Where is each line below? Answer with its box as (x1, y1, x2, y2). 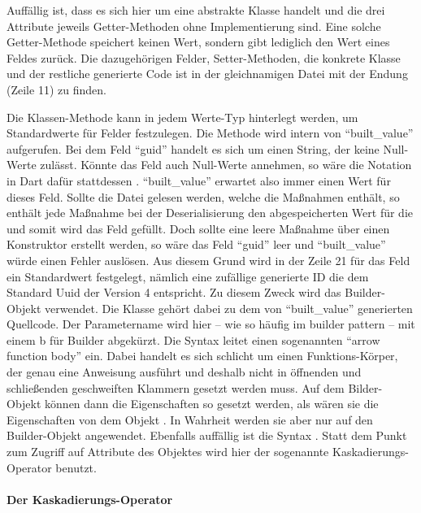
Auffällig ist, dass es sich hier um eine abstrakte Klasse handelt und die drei (7, 2, 385, 18)
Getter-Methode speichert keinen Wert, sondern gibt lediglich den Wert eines (7, 33, 390, 50)
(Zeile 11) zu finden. (7, 80, 106, 98)
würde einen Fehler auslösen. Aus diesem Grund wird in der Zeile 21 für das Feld (7, 251, 410, 268)
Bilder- (348, 379, 383, 396)
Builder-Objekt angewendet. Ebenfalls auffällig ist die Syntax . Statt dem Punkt (7, 427, 407, 444)
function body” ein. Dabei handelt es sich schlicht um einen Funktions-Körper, (7, 347, 398, 364)
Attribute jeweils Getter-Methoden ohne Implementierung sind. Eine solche (7, 17, 381, 34)
